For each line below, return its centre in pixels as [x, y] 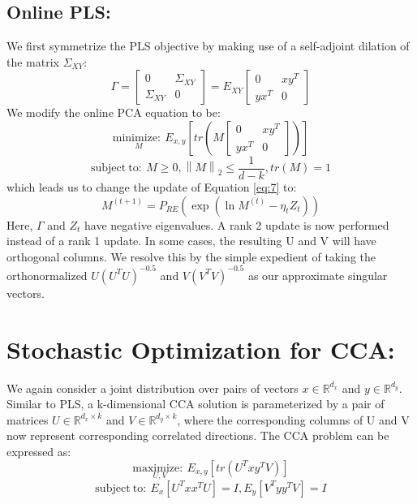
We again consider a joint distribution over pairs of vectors [153, 388]
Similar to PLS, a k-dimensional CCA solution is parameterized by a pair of [196, 404]
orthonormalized [47, 275]
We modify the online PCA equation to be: [114, 112]
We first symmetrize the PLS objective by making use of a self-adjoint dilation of [208, 46]
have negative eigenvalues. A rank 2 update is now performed [237, 224]
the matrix [33, 61]
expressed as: [39, 452]
